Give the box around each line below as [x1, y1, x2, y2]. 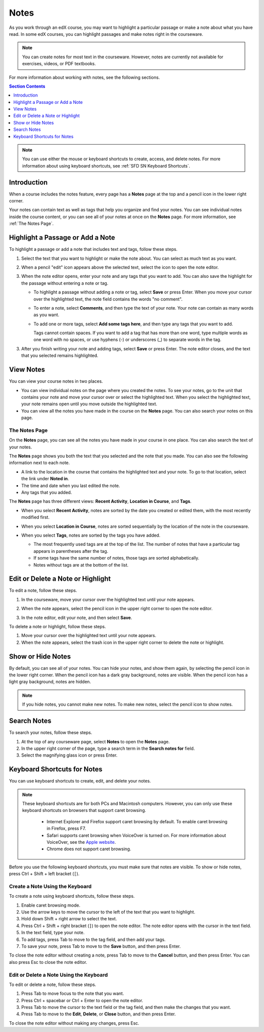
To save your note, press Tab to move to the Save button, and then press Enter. [21, 943, 181, 949]
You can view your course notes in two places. [9, 378, 103, 384]
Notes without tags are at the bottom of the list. [33, 562, 129, 568]
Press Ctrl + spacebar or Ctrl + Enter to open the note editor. [21, 997, 144, 1003]
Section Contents [9, 83, 45, 89]
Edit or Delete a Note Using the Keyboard [9, 971, 108, 978]
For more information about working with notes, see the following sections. [9, 74, 160, 80]
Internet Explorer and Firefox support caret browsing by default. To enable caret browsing [46, 818, 227, 824]
